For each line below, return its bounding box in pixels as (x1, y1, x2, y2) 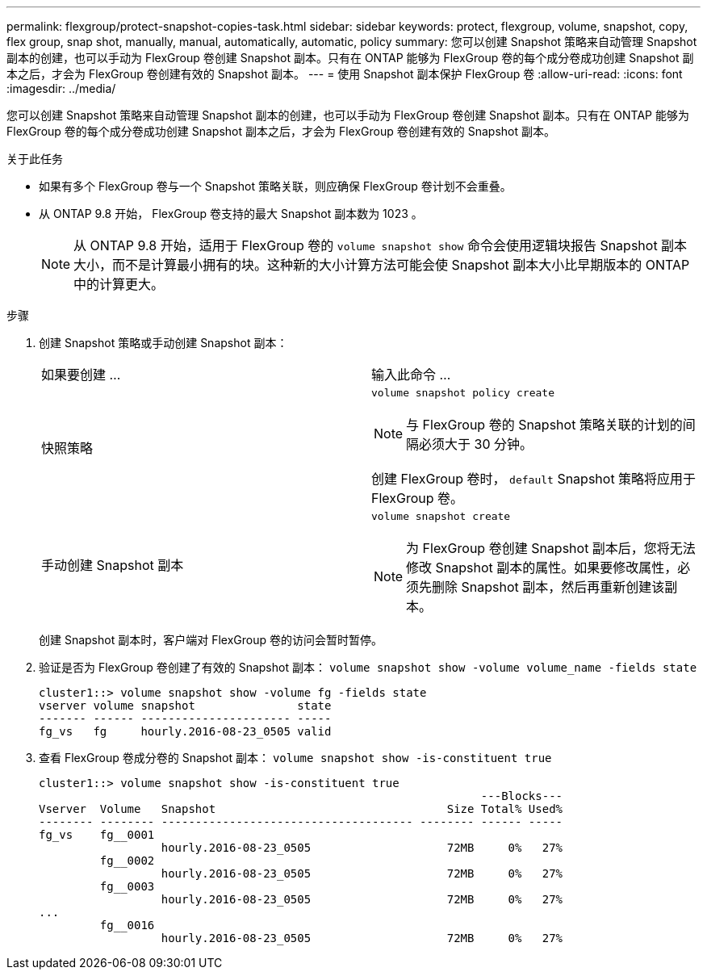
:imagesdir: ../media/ (6, 82, 116, 95)
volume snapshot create (371, 510, 511, 522)
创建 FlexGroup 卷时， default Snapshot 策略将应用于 (371, 471, 697, 487)
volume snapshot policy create (371, 387, 554, 399)
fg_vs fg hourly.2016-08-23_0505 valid (39, 725, 332, 738)
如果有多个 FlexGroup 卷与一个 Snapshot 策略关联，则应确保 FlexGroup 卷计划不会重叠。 (39, 179, 512, 193)
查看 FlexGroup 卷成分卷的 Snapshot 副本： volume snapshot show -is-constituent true (39, 751, 552, 764)
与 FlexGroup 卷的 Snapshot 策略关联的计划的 (406, 417, 683, 433)
